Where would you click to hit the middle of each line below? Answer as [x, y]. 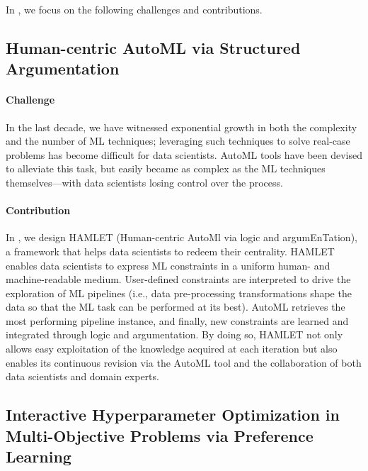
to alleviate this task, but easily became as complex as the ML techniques [166, 168]
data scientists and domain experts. [82, 376]
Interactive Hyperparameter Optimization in [173, 415]
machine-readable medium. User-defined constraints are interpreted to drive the [178, 279]
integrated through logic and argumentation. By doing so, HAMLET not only [174, 334]
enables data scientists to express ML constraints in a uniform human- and [168, 265]
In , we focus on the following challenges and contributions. [134, 9]
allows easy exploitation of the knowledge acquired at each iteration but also [172, 349]
